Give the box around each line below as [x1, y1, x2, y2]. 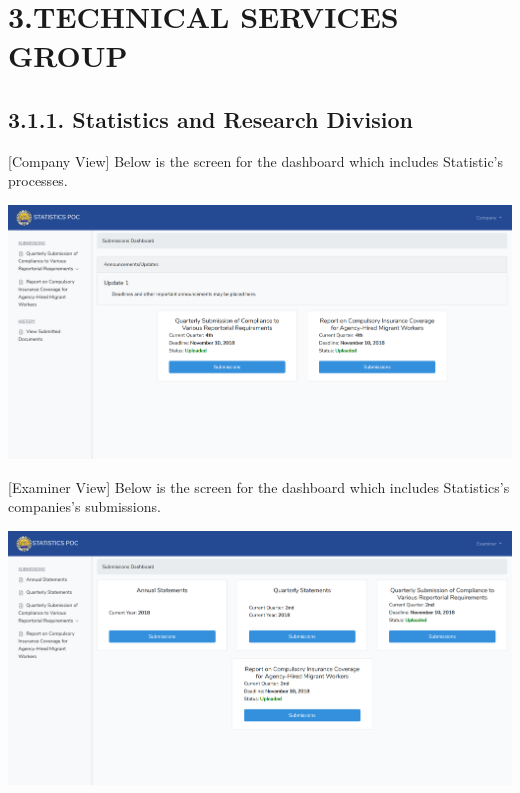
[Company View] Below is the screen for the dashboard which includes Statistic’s [8, 150, 504, 171]
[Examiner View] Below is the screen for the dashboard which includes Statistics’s [8, 476, 510, 497]
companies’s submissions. [8, 496, 161, 517]
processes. [8, 170, 68, 191]
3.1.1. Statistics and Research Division [8, 103, 413, 134]
